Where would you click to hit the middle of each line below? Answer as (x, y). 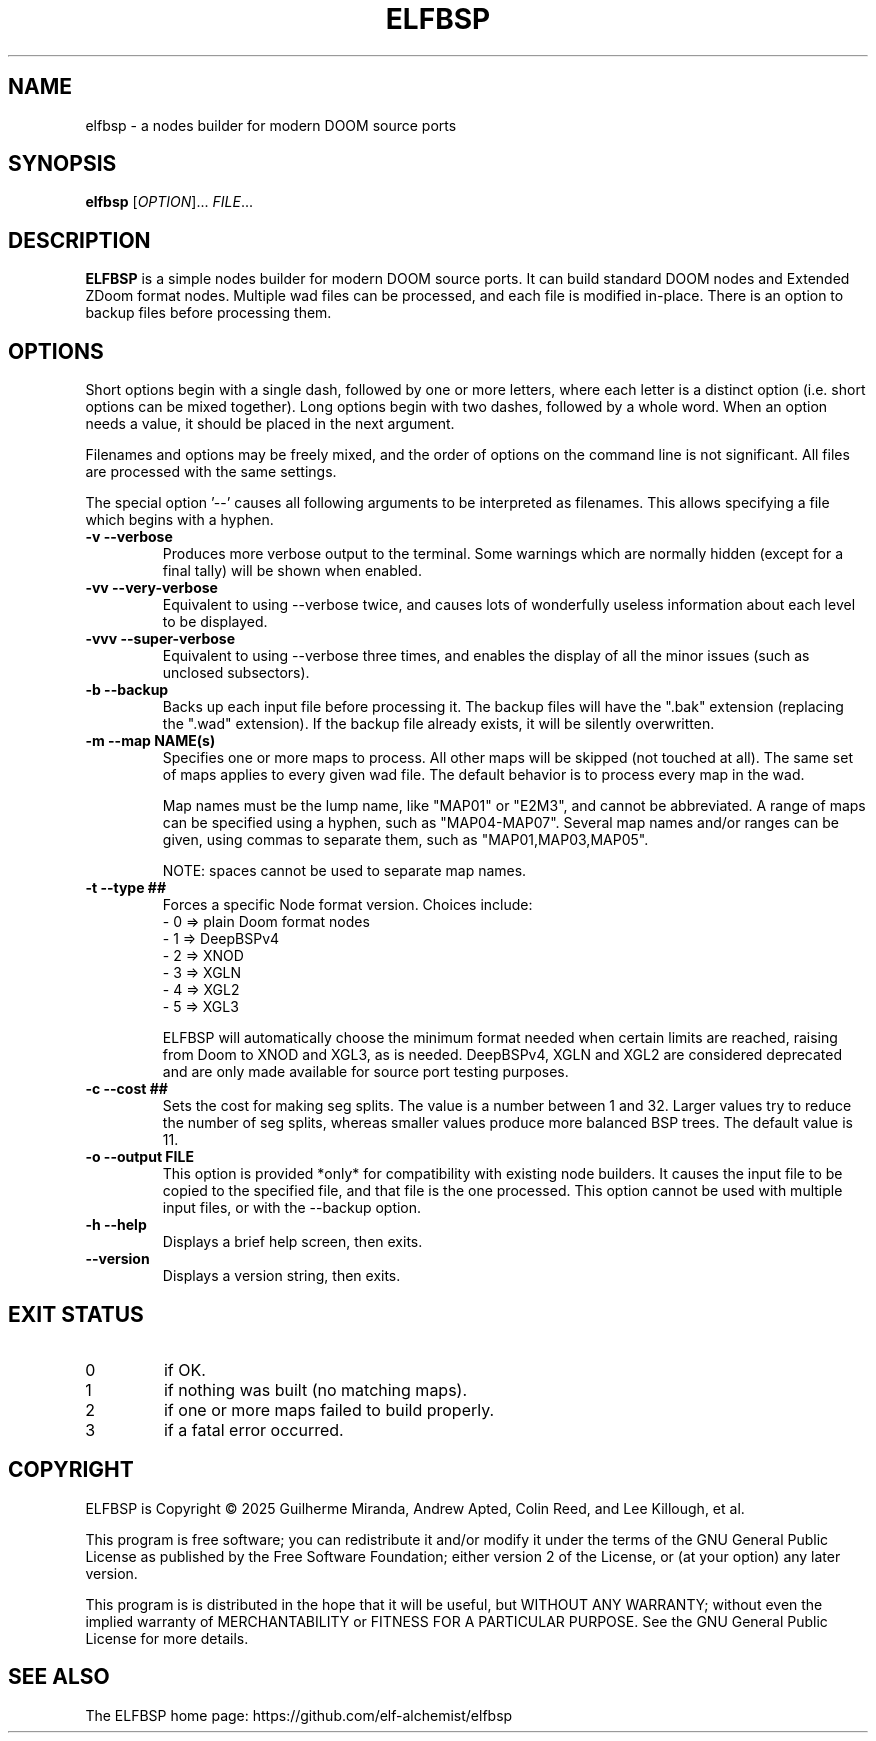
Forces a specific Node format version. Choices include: (347, 905)
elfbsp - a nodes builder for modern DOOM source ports (271, 125)
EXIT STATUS (76, 1314)
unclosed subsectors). (236, 673)
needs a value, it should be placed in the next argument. (270, 424)
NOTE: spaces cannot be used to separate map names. (344, 871)
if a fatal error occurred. (253, 1429)
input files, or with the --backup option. (292, 1208)
